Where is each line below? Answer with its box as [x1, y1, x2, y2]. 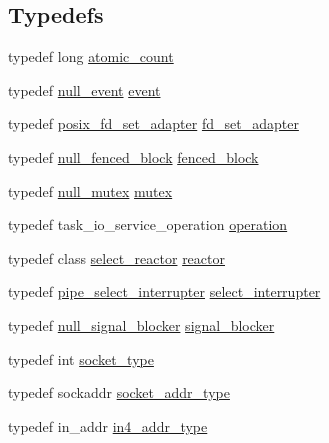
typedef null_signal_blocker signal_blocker [8, 314, 275, 335]
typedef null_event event [8, 79, 161, 100]
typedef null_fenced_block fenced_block [8, 146, 259, 167]
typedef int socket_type [8, 348, 154, 369]
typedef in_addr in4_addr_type [8, 415, 208, 436]
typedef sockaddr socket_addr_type [8, 382, 230, 403]
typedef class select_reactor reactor [8, 247, 225, 268]
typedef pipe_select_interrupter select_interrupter [8, 281, 321, 302]
